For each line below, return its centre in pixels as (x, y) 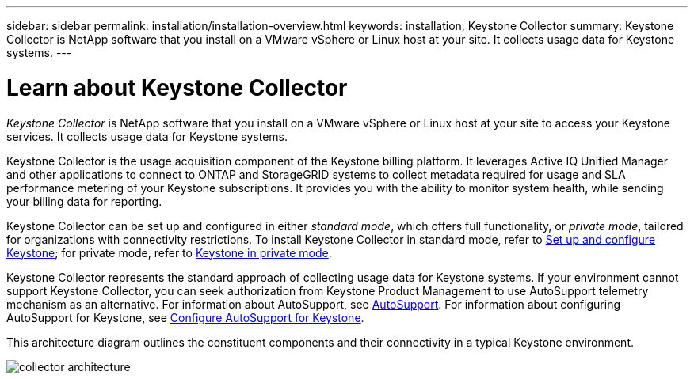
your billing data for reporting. (84, 201)
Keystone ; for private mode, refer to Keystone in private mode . (169, 252)
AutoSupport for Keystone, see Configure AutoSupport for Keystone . (185, 317)
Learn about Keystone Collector (177, 87)
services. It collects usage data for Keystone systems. (147, 136)
